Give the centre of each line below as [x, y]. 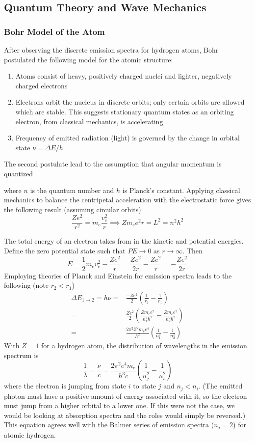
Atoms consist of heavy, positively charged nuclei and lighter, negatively [124, 76]
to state [145, 386]
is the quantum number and [72, 190]
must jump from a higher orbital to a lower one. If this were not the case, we [119, 405]
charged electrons [41, 85]
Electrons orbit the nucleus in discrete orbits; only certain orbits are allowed [130, 102]
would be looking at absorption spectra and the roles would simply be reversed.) [125, 415]
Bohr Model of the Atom [54, 31]
